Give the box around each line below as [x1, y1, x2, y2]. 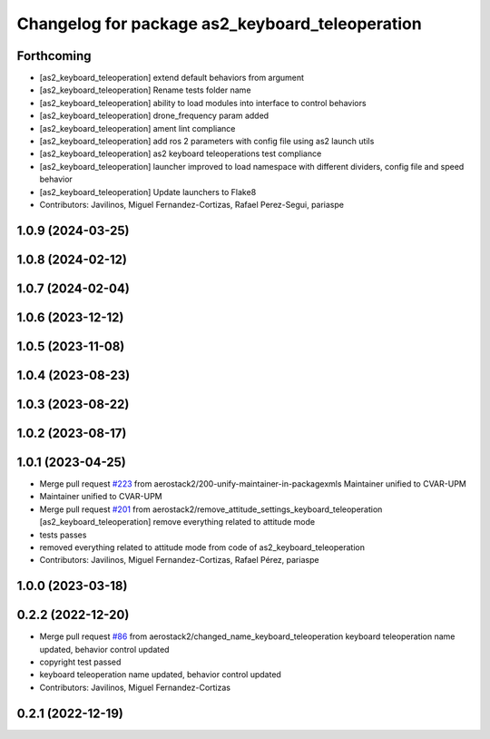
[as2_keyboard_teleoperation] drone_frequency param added [39, 110, 269, 122]
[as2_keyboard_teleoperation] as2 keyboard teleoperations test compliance [39, 148, 322, 159]
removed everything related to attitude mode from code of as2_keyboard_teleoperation [39, 541, 365, 553]
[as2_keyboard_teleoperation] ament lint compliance [39, 123, 236, 133]
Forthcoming [16, 48, 92, 64]
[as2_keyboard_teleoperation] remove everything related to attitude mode [39, 517, 316, 527]
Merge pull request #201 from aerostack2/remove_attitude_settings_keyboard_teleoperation [39, 504, 383, 515]
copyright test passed [39, 656, 122, 667]
